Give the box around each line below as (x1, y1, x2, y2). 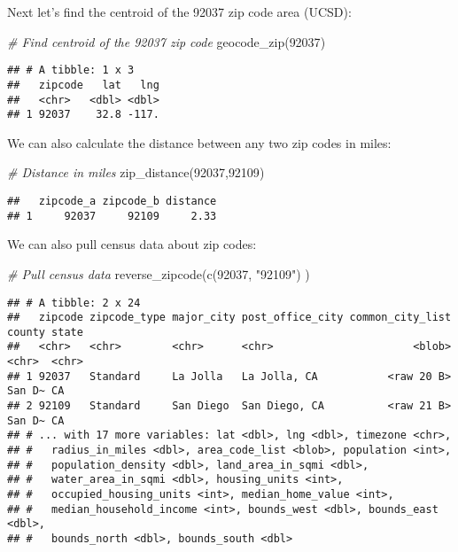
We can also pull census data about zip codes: (7, 235, 257, 253)
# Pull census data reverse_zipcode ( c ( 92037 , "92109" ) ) (7, 264, 310, 283)
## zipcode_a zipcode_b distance (7, 195, 217, 207)
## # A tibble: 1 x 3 (7, 64, 135, 77)
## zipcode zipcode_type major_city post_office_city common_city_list (7, 311, 452, 324)
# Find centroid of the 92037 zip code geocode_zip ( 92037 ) (7, 32, 326, 51)
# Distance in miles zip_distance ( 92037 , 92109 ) (7, 163, 265, 182)
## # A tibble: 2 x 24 (7, 296, 141, 309)
